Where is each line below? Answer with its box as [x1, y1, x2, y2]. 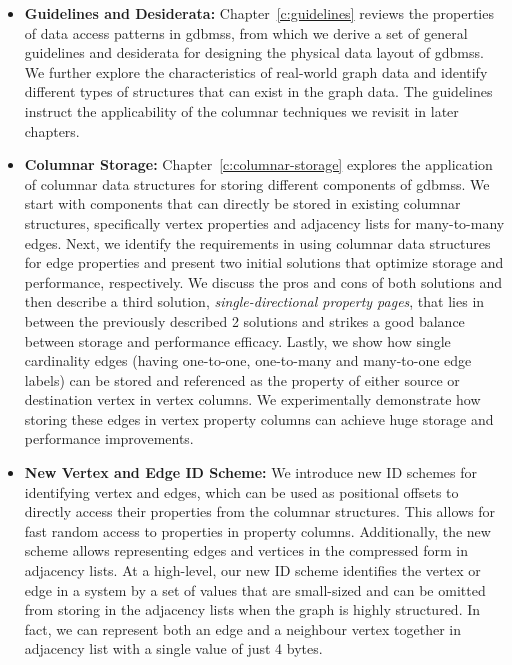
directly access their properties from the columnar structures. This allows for [24, 501, 496, 522]
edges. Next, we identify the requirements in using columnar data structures [24, 232, 491, 253]
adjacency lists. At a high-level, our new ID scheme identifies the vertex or [24, 560, 481, 581]
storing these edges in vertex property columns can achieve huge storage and [24, 408, 494, 429]
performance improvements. [24, 428, 194, 449]
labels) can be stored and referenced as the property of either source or [24, 369, 460, 390]
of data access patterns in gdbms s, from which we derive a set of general [24, 22, 468, 43]
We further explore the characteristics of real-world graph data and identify [24, 61, 488, 82]
